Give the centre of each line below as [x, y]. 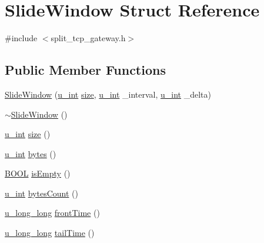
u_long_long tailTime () [50, 233]
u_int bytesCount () [41, 193]
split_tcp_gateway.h [88, 38]
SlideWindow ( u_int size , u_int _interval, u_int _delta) [108, 94]
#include [21, 38]
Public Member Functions [85, 70]
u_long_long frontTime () [52, 213]
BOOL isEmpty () [38, 173]
